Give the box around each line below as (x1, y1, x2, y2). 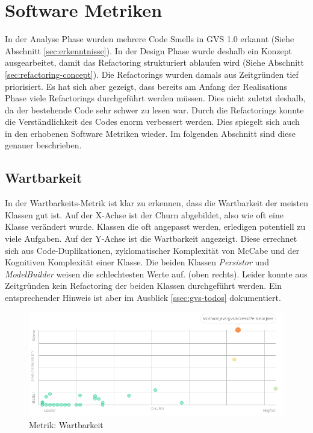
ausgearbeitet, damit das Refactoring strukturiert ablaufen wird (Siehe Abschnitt (5, 56, 305, 69)
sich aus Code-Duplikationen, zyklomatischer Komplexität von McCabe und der (5, 244, 300, 256)
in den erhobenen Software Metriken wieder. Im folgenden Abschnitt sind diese (5, 127, 296, 139)
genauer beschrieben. (5, 139, 82, 151)
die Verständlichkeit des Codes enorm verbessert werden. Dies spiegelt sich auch (5, 115, 300, 128)
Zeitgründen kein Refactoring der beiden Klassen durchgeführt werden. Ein (5, 279, 282, 292)
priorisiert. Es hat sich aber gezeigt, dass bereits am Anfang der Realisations (5, 80, 288, 92)
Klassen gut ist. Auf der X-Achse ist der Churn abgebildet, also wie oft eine (5, 208, 284, 221)
